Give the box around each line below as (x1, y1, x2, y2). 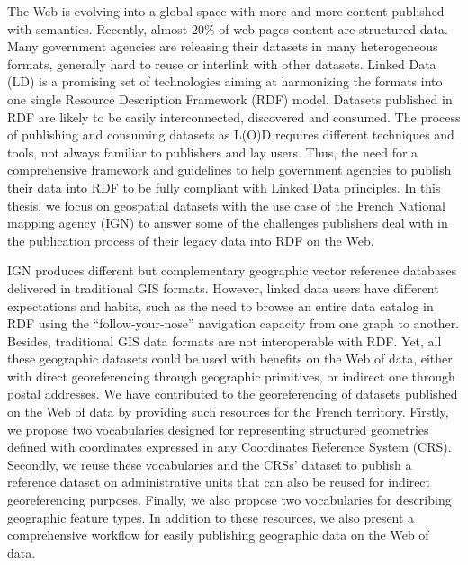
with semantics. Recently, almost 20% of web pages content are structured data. (7, 19, 448, 38)
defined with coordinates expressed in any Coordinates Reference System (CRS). (7, 437, 452, 456)
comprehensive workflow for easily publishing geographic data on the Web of (7, 525, 429, 544)
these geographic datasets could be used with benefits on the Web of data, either (7, 349, 453, 368)
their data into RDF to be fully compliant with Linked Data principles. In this (7, 177, 441, 196)
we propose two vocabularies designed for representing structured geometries (7, 419, 429, 438)
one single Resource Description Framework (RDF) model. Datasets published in (7, 89, 453, 108)
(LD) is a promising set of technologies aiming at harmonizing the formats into (7, 72, 443, 91)
